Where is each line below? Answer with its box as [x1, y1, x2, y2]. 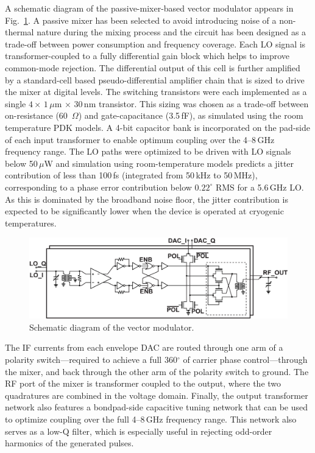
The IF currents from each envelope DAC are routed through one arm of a [5, 341, 283, 354]
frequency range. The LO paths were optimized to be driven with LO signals [5, 145, 291, 158]
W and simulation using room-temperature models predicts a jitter [44, 156, 294, 169]
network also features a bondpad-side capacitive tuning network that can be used [5, 401, 308, 413]
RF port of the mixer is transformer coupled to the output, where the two [5, 377, 281, 390]
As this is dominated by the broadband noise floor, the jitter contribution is [5, 192, 288, 205]
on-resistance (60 [5, 109, 68, 122]
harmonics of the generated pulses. [5, 437, 134, 449]
